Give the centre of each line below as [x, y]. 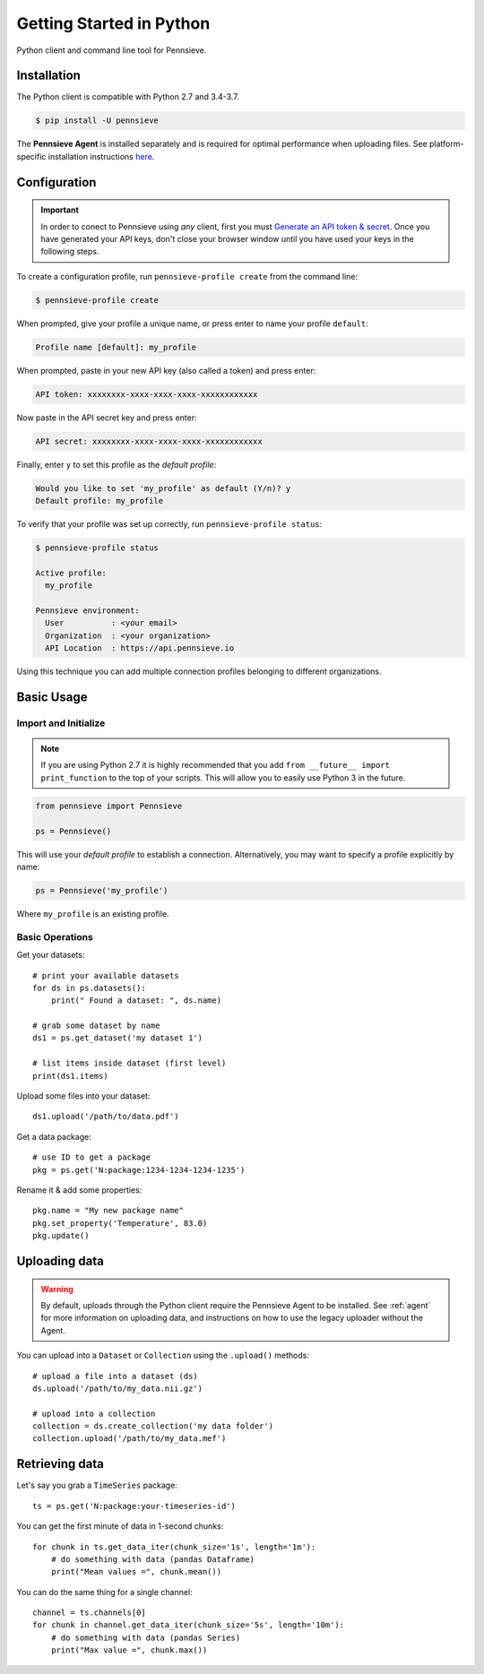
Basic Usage [52, 697]
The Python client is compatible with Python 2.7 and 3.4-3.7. [128, 97]
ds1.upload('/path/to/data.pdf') [106, 1117]
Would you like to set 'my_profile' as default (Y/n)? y [163, 488]
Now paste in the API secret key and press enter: [107, 418]
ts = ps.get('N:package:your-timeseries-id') [134, 1506]
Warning [57, 1289]
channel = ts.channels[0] [90, 1613]
